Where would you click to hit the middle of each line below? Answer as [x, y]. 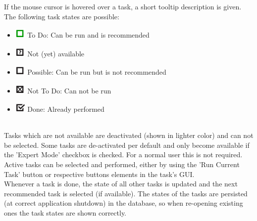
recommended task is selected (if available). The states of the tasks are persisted [126, 193]
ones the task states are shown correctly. [65, 212]
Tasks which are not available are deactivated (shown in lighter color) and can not [129, 135]
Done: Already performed [66, 109]
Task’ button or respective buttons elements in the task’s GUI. [99, 174]
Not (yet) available [56, 53]
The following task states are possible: [62, 16]
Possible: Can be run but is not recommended [97, 72]
